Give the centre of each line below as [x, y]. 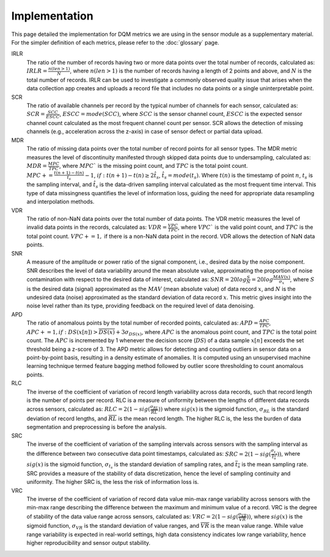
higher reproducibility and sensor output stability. [89, 543]
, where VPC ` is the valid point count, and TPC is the [245, 227]
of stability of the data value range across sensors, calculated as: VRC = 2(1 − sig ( [132, 516]
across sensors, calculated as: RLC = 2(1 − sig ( [88, 409]
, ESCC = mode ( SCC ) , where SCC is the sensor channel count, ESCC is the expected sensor [181, 114]
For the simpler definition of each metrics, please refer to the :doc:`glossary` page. [115, 42]
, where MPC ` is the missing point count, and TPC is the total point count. [153, 166]
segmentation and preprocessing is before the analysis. [97, 427]
